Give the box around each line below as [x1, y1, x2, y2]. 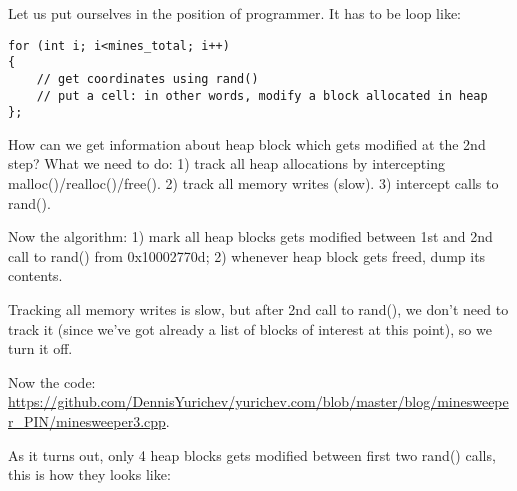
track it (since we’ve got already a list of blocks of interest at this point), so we [8, 318, 492, 339]
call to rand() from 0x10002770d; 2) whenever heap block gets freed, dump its [8, 245, 486, 266]
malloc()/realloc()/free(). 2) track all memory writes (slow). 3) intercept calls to [8, 173, 499, 194]
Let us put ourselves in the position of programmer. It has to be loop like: [8, 3, 462, 23]
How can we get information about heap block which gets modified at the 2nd [8, 133, 486, 154]
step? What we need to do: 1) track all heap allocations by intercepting [8, 153, 445, 174]
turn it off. [8, 338, 73, 359]
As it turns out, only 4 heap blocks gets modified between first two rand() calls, [8, 444, 496, 465]
